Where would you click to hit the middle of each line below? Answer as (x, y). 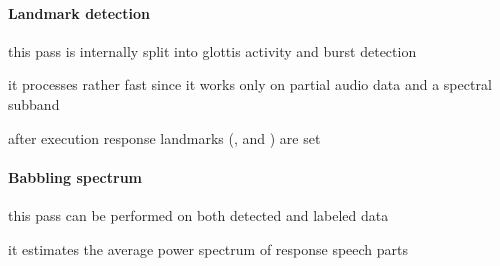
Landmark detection (79, 12)
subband (34, 103)
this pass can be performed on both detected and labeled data (198, 214)
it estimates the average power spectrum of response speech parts (208, 248)
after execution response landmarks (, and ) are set (164, 137)
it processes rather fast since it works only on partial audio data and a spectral (250, 84)
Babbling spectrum (75, 176)
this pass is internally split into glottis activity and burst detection (212, 50)
